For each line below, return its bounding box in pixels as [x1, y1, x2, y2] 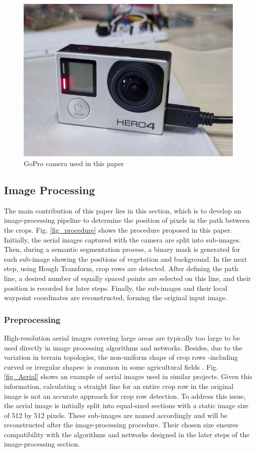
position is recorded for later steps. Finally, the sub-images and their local [4, 282, 227, 293]
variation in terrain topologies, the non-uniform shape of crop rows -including [4, 352, 238, 362]
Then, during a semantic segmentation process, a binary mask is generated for [4, 244, 240, 254]
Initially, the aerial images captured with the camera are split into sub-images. [4, 234, 241, 244]
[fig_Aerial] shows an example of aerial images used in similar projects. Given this [4, 371, 253, 382]
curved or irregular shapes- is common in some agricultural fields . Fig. [4, 361, 219, 372]
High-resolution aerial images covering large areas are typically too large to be [4, 332, 240, 343]
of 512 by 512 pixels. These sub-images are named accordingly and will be [4, 410, 228, 420]
